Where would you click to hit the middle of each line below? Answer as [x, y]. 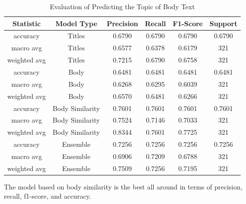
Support [223, 23]
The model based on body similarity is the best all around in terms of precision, [123, 186]
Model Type [76, 23]
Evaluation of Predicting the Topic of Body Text [122, 6]
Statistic [26, 23]
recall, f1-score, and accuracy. [48, 196]
